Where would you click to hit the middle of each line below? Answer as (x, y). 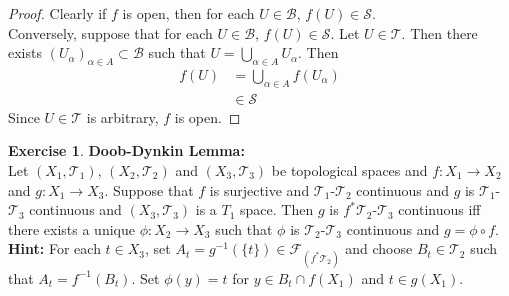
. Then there (439, 32)
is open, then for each (188, 13)
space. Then (277, 209)
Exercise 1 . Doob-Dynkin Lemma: (126, 150)
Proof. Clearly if (57, 13)
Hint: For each (54, 248)
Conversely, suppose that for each (110, 32)
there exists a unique (71, 228)
